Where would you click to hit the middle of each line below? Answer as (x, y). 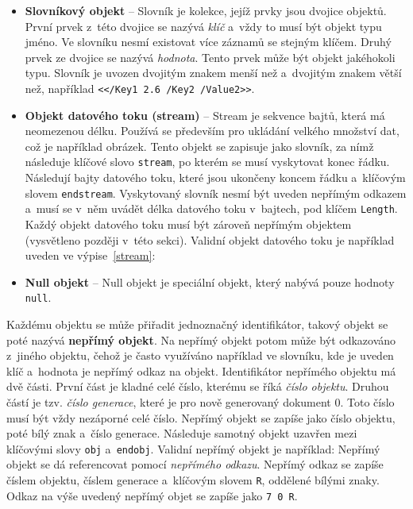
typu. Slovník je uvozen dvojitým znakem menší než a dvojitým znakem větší (213, 73)
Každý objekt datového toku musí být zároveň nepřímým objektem (188, 224)
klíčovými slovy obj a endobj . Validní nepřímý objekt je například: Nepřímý (193, 448)
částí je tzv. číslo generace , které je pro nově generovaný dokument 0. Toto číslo (201, 401)
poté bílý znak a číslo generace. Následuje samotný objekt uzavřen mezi (182, 433)
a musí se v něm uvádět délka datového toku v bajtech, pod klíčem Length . (211, 208)
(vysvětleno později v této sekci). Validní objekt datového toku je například (210, 239)
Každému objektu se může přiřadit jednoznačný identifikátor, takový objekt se (197, 324)
